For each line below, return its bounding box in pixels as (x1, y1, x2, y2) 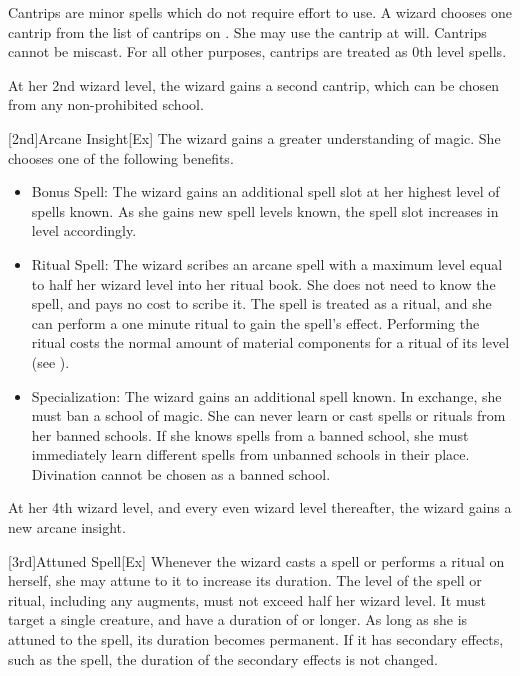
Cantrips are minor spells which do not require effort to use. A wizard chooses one (8, 2, 512, 22)
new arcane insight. (8, 517, 126, 538)
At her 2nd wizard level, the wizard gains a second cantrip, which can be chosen (8, 74, 500, 95)
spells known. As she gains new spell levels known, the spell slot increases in (31, 200, 499, 221)
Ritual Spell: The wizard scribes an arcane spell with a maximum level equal (31, 253, 503, 274)
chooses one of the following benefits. (8, 147, 234, 168)
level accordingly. (31, 220, 137, 241)
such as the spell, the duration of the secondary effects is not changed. (8, 648, 438, 669)
